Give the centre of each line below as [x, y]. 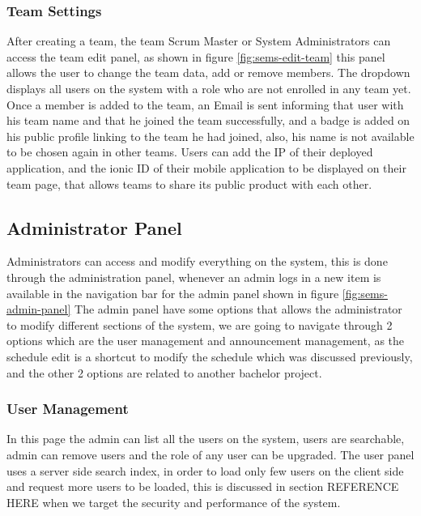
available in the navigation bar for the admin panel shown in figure [173, 293]
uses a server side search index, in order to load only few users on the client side [205, 470]
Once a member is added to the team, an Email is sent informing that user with [205, 104]
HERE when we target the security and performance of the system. [174, 502]
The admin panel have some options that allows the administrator [238, 309]
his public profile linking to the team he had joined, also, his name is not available [210, 136]
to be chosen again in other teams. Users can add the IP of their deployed [190, 152]
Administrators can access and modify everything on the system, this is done [197, 261]
